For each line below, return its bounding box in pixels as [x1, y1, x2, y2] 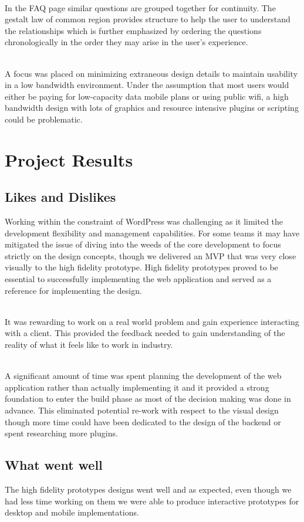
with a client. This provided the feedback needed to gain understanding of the [5, 327, 285, 339]
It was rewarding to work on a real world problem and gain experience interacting [5, 315, 299, 327]
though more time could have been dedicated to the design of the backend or [5, 415, 281, 428]
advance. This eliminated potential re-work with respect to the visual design [5, 404, 279, 416]
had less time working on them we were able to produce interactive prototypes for [5, 494, 299, 507]
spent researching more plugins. [5, 427, 118, 439]
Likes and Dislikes [5, 188, 116, 206]
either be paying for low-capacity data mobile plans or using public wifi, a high [5, 90, 289, 102]
